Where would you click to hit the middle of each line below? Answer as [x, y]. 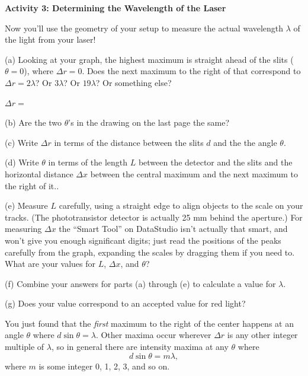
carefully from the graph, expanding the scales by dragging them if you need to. [150, 252]
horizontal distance [39, 173]
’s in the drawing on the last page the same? [149, 122]
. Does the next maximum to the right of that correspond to [191, 71]
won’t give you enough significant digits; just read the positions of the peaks [143, 240]
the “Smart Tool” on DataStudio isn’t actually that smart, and [173, 229]
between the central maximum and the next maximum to [194, 173]
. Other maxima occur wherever [153, 335]
